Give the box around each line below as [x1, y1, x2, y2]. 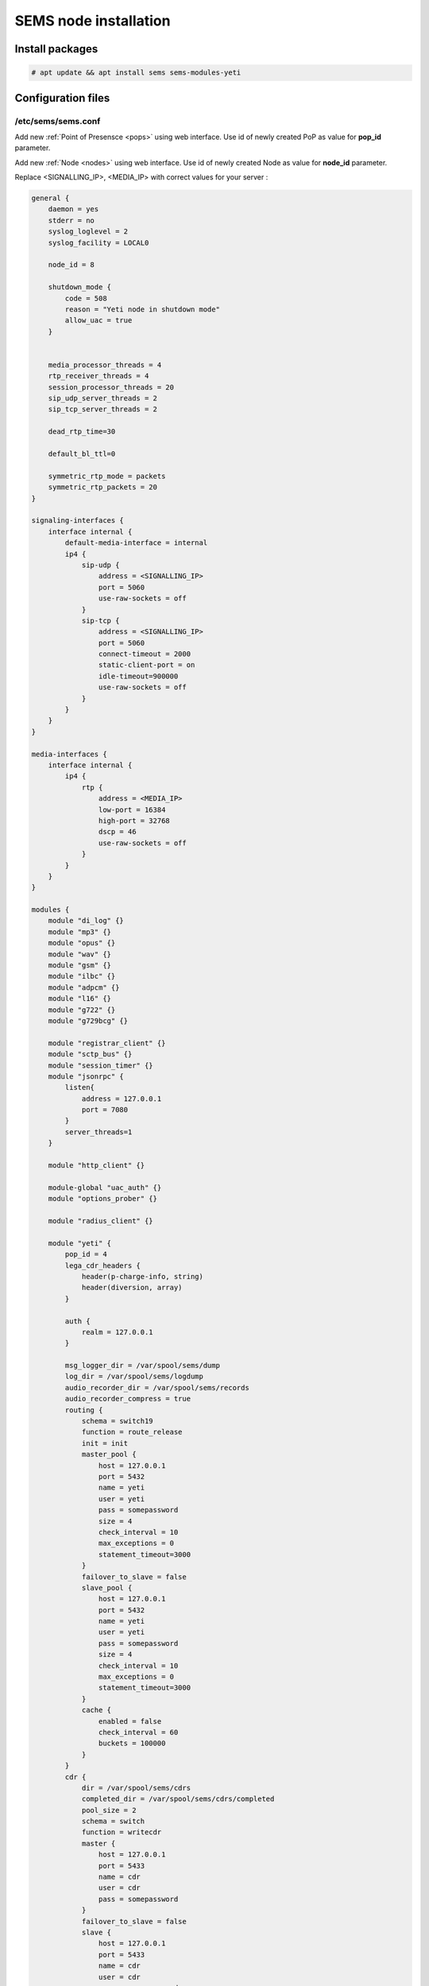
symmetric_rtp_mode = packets [48, 471, 166, 481]
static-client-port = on [98, 660, 195, 670]
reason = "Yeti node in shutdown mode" [64, 304, 220, 314]
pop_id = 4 [64, 1250, 107, 1259]
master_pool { [81, 1450, 137, 1459]
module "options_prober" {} [48, 1194, 158, 1204]
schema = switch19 [81, 1416, 154, 1426]
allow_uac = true [64, 316, 133, 325]
